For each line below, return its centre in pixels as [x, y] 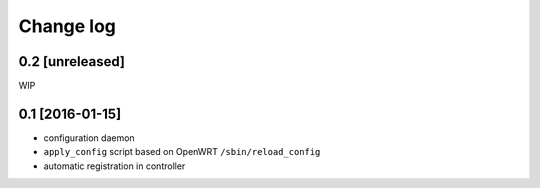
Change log [67, 26]
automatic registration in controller [114, 166]
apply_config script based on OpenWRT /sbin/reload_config [182, 152]
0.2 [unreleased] [71, 61]
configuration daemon [89, 137]
